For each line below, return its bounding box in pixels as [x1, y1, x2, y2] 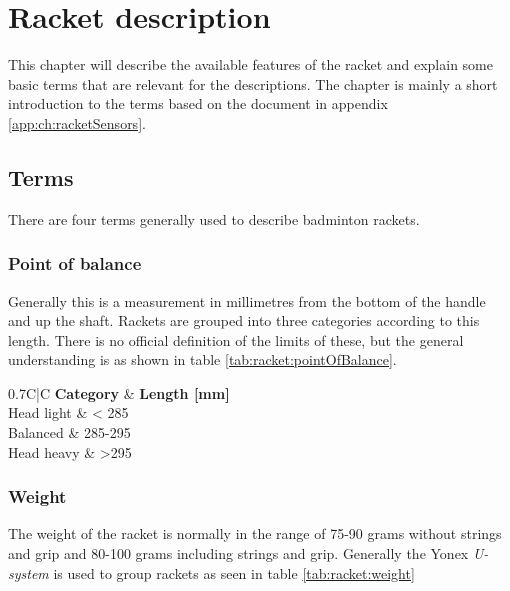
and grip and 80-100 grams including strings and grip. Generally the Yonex [8, 543, 469, 564]
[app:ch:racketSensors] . [8, 112, 146, 133]
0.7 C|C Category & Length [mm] [8, 382, 230, 403]
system [8, 562, 49, 583]
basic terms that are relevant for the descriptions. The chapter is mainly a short [8, 73, 498, 94]
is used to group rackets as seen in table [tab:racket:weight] [53, 562, 415, 583]
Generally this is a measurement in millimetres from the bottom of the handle [8, 290, 486, 311]
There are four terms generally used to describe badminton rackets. [8, 208, 420, 229]
